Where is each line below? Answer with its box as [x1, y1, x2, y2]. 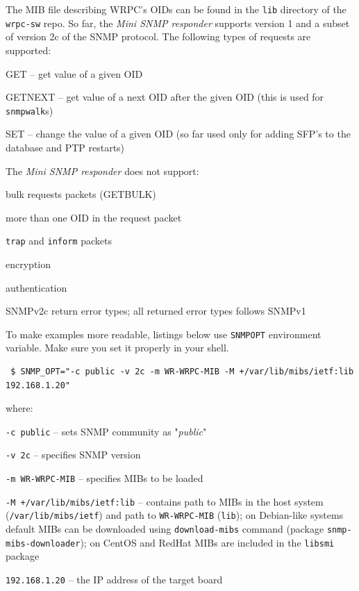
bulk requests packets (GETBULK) [6, 187, 156, 201]
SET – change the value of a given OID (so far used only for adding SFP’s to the [6, 126, 351, 141]
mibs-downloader [6, 538, 81, 549]
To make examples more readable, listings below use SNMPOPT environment [6, 326, 322, 341]
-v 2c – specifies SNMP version [6, 447, 141, 462]
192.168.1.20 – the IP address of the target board [6, 572, 223, 586]
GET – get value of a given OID [6, 66, 143, 81]
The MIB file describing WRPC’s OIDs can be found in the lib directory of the [6, 2, 347, 16]
